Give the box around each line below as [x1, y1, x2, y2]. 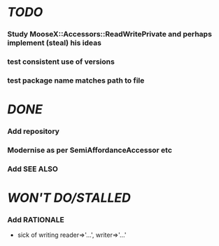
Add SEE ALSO [7, 164, 58, 174]
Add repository [7, 127, 59, 137]
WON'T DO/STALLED [7, 190, 131, 206]
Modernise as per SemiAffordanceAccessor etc [7, 145, 173, 155]
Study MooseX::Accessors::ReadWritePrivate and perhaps [7, 29, 212, 39]
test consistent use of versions [7, 57, 115, 67]
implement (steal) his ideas [7, 38, 101, 48]
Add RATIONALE [7, 215, 64, 225]
